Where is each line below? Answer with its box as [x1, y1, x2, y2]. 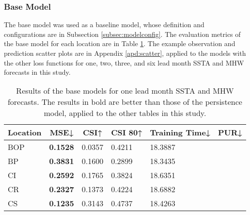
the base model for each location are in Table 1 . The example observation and [4, 38, 235, 49]
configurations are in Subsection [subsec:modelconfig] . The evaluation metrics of [4, 29, 241, 39]
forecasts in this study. [4, 67, 71, 77]
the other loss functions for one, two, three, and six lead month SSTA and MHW [4, 57, 244, 67]
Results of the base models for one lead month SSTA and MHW [16, 84, 234, 96]
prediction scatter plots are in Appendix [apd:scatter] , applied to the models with [4, 48, 246, 58]
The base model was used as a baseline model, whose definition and [4, 19, 204, 30]
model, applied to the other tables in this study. [44, 107, 206, 118]
